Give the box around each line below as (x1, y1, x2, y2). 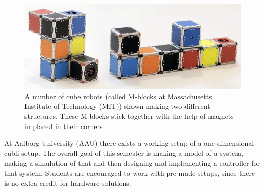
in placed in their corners (24, 120, 103, 131)
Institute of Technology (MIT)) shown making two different (24, 101, 210, 111)
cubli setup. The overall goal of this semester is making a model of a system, (4, 147, 243, 158)
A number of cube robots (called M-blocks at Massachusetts (24, 90, 212, 101)
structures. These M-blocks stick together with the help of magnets (24, 110, 234, 121)
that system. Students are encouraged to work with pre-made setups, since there (4, 167, 255, 178)
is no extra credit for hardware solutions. (4, 177, 131, 188)
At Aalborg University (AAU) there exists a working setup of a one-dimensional (4, 138, 254, 148)
